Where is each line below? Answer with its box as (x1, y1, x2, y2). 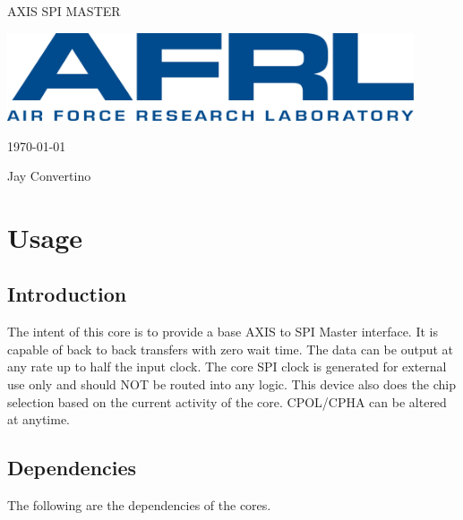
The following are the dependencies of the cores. (7, 496, 271, 515)
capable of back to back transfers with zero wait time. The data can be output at (7, 339, 454, 358)
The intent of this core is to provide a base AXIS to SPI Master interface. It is (7, 322, 438, 341)
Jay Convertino (7, 166, 91, 185)
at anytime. (7, 410, 70, 429)
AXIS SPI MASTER (7, 2, 121, 20)
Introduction (7, 280, 127, 308)
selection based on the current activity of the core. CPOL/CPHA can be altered (7, 392, 447, 411)
